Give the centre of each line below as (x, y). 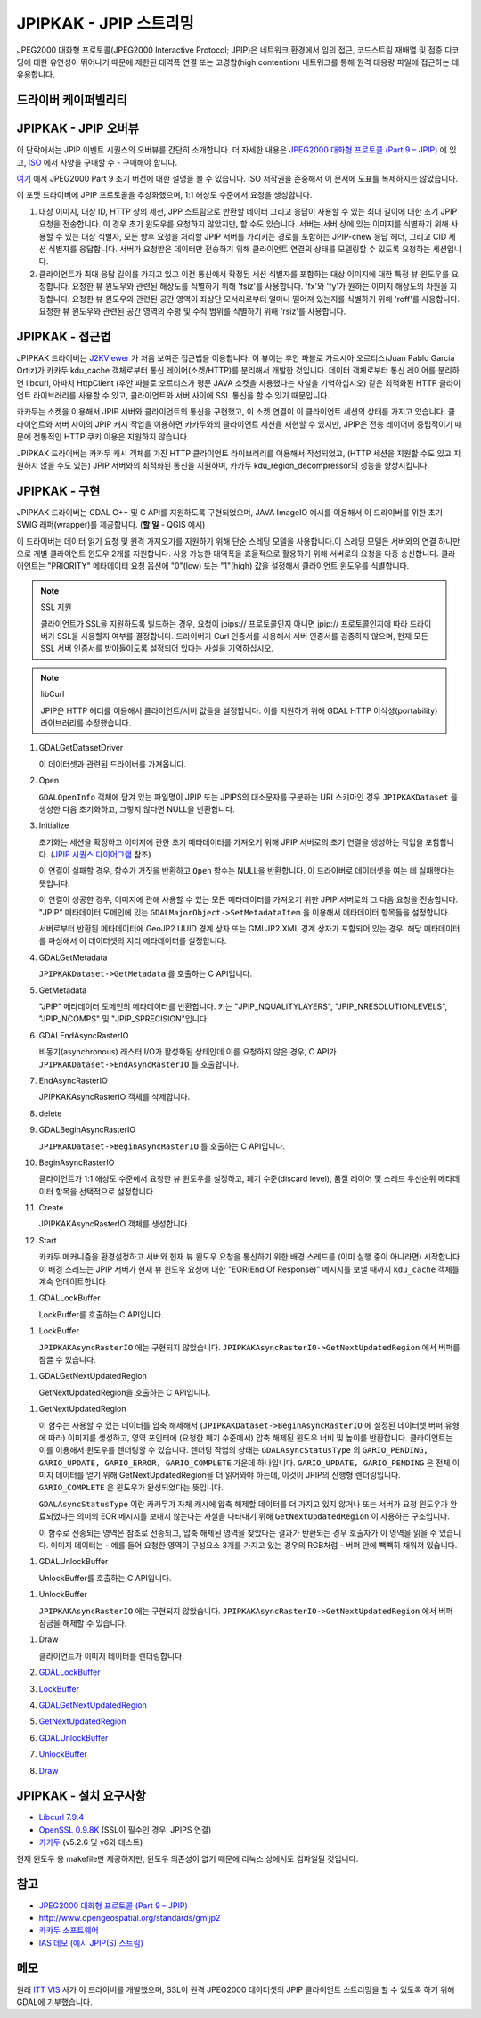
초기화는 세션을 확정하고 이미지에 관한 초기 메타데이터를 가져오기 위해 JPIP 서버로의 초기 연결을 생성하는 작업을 (231, 841)
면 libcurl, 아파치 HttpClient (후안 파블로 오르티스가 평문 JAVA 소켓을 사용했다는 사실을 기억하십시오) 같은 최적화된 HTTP (227, 382)
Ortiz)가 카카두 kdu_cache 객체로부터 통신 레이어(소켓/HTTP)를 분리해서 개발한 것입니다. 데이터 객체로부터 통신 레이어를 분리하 (238, 371)
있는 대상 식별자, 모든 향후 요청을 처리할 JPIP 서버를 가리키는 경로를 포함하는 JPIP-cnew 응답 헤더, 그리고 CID (256, 236)
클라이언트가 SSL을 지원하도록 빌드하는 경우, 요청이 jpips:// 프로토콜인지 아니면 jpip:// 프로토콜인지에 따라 (224, 623)
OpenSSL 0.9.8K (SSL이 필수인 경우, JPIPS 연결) (125, 1829)
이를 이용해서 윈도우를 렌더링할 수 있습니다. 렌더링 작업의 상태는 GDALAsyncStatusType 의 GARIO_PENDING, (234, 1450)
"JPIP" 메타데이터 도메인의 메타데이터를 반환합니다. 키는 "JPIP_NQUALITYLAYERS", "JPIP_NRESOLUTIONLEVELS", (243, 1006)
